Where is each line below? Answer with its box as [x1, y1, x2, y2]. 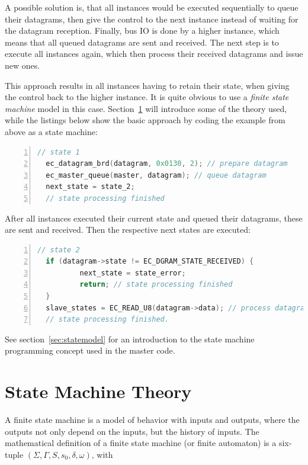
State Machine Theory [5, 379, 192, 403]
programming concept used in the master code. [5, 344, 175, 357]
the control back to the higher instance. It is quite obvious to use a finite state [5, 91, 289, 103]
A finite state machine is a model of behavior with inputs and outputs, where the [5, 413, 300, 426]
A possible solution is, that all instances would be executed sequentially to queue [5, 1, 299, 13]
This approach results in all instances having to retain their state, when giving [5, 79, 290, 91]
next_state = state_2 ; [46, 182, 135, 191]
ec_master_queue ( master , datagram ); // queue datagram [46, 171, 267, 179]
